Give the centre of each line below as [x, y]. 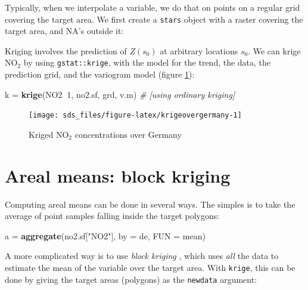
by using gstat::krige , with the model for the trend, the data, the [147, 62]
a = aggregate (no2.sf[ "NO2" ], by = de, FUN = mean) [105, 235]
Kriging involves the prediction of [66, 50]
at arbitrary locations [199, 50]
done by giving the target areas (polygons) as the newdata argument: [131, 279]
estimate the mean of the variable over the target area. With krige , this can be [150, 268]
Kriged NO [49, 134]
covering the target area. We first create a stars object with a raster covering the [154, 19]
